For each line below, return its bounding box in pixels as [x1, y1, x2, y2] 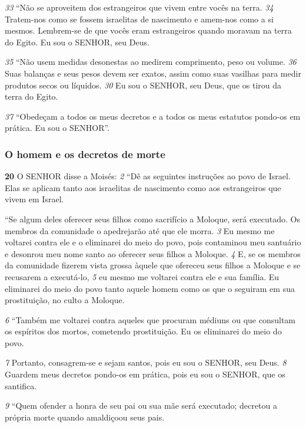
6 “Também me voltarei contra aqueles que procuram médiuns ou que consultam [5, 313, 296, 326]
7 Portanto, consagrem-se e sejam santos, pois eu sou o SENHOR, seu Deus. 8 [5, 356, 287, 369]
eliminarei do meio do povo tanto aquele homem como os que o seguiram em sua [5, 282, 295, 294]
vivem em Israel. [5, 193, 64, 205]
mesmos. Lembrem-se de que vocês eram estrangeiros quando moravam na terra [5, 24, 292, 37]
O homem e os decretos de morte [5, 146, 165, 161]
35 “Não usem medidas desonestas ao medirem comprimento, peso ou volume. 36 [5, 55, 297, 68]
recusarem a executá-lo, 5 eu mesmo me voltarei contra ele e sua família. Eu [5, 270, 280, 283]
